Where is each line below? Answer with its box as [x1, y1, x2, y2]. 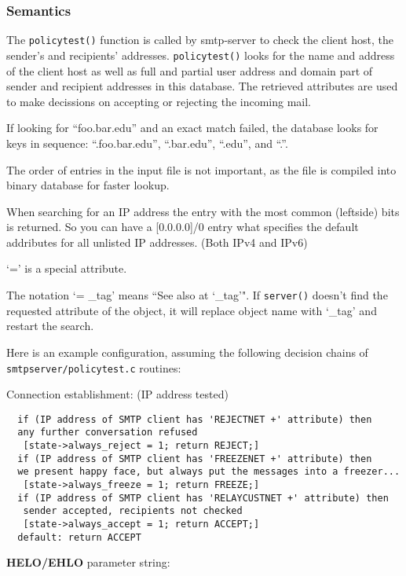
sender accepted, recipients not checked [23, 505, 243, 517]
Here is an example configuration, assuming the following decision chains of [6, 343, 368, 360]
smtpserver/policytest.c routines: [6, 359, 181, 376]
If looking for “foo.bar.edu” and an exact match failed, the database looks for [6, 119, 379, 136]
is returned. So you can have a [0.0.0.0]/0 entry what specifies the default [6, 218, 359, 235]
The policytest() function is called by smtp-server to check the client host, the [6, 31, 394, 48]
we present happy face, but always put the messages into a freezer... [17, 466, 401, 478]
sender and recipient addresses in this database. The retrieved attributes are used [6, 78, 398, 94]
